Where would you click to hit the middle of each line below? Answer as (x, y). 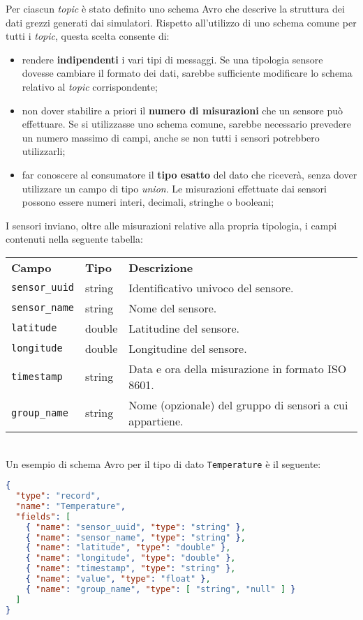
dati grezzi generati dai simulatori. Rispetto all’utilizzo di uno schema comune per (181, 22)
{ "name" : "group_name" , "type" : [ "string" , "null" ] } (161, 589)
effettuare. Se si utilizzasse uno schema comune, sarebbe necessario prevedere (186, 124)
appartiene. (156, 421)
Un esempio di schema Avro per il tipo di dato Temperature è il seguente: (163, 463)
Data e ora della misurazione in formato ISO (238, 368)
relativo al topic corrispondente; (90, 86)
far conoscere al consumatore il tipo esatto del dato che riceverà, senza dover (190, 174)
